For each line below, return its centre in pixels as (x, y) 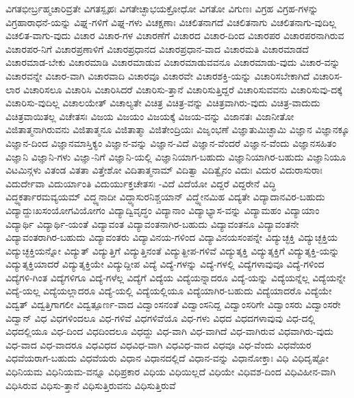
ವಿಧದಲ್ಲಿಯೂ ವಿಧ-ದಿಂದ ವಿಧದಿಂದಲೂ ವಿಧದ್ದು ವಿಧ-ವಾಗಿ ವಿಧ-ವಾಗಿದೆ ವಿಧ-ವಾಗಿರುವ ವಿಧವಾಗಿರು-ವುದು (170, 331)
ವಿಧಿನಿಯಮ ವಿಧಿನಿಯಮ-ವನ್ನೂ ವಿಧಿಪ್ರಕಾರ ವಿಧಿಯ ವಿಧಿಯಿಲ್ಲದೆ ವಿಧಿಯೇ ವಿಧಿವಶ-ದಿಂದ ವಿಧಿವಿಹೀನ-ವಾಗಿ (171, 372)
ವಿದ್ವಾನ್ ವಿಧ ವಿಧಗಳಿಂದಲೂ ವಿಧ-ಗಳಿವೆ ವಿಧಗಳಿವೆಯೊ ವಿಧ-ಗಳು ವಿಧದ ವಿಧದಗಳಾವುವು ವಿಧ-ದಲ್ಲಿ (161, 317)
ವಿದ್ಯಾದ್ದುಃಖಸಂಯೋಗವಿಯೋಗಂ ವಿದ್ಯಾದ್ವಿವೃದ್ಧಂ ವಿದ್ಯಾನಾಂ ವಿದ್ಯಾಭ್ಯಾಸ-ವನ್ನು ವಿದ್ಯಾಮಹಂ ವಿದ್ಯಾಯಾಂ (163, 210)
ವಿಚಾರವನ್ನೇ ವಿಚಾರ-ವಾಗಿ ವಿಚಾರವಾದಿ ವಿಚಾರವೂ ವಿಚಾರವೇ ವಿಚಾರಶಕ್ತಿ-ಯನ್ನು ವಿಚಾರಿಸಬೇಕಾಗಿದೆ (158, 75)
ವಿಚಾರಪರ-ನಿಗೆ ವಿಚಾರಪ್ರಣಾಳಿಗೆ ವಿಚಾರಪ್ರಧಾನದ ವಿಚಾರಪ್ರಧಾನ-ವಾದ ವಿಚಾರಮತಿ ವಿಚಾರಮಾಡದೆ (157, 48)
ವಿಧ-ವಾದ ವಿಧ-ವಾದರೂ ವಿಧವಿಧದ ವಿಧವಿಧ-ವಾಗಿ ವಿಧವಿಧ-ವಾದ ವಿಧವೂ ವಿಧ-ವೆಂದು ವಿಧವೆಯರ (159, 344)
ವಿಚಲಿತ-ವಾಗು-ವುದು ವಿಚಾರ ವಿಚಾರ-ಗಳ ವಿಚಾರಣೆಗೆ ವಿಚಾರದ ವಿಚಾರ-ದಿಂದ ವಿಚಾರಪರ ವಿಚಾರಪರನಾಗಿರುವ (175, 35)
